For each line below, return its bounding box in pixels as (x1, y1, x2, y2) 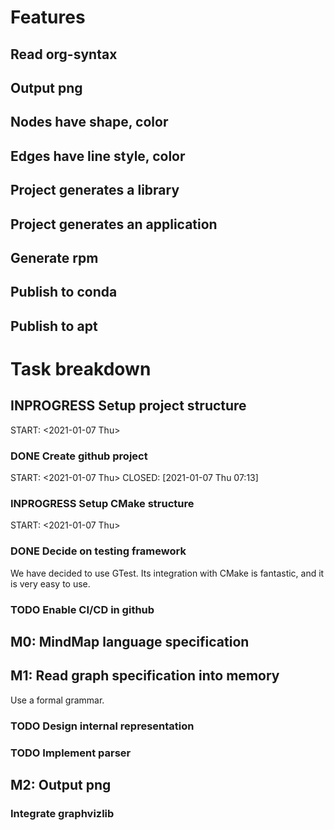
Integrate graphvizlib (10, 806, 115, 820)
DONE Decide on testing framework (10, 544, 187, 558)
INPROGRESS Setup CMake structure (10, 496, 195, 510)
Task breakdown (10, 357, 152, 380)
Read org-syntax (10, 46, 118, 63)
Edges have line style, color (10, 147, 186, 165)
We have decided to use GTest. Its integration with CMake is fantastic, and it (10, 567, 325, 579)
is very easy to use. (10, 577, 91, 590)
